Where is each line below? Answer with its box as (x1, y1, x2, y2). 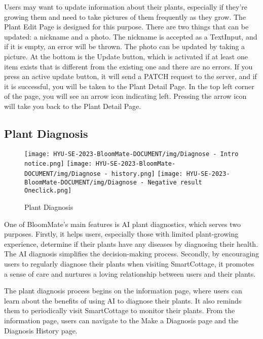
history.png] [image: (111, 170, 183, 178)
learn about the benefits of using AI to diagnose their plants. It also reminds (4, 295, 242, 306)
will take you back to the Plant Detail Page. (4, 100, 141, 111)
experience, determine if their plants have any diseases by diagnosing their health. (4, 238, 258, 249)
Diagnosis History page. (4, 325, 78, 335)
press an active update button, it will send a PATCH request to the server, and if (4, 71, 257, 82)
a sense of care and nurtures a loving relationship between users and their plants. (4, 268, 256, 279)
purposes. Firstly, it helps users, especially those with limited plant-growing (4, 229, 239, 239)
